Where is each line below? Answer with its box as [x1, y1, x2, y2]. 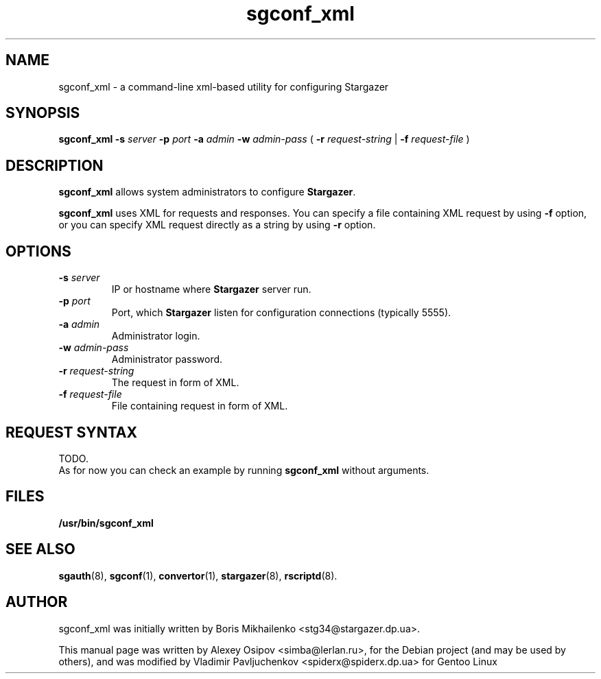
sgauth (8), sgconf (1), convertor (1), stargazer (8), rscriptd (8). [58, 569, 338, 582]
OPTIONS [5, 242, 71, 260]
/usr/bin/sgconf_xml [58, 516, 154, 529]
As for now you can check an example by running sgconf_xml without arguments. [58, 464, 429, 476]
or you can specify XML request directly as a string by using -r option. [58, 219, 376, 231]
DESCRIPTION [5, 156, 104, 174]
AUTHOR [5, 593, 68, 611]
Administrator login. [111, 330, 200, 342]
